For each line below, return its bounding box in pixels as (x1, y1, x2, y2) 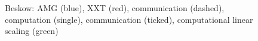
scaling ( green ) (5, 25, 59, 37)
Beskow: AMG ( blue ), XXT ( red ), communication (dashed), (5, 2, 225, 13)
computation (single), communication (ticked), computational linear (5, 13, 253, 25)
